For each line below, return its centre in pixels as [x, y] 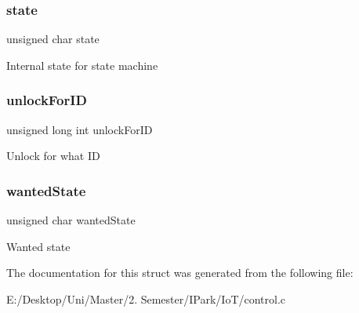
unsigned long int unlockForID [80, 129]
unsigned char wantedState [71, 220]
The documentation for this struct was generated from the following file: [180, 273]
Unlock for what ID [53, 156]
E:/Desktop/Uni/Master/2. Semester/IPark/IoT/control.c [146, 298]
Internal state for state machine [82, 65]
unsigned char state [53, 39]
